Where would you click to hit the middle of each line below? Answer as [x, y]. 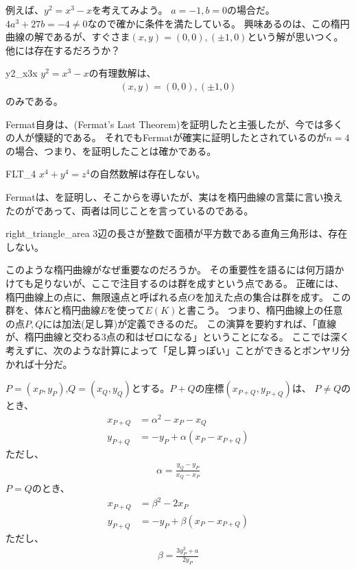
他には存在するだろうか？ [63, 50]
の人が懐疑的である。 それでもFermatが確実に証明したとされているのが [166, 137]
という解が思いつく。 [295, 37]
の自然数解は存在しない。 [148, 174]
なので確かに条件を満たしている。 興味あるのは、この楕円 [218, 23]
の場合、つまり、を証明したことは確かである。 [111, 150]
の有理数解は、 [122, 73]
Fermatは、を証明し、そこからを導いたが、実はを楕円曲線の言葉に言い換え [174, 196]
